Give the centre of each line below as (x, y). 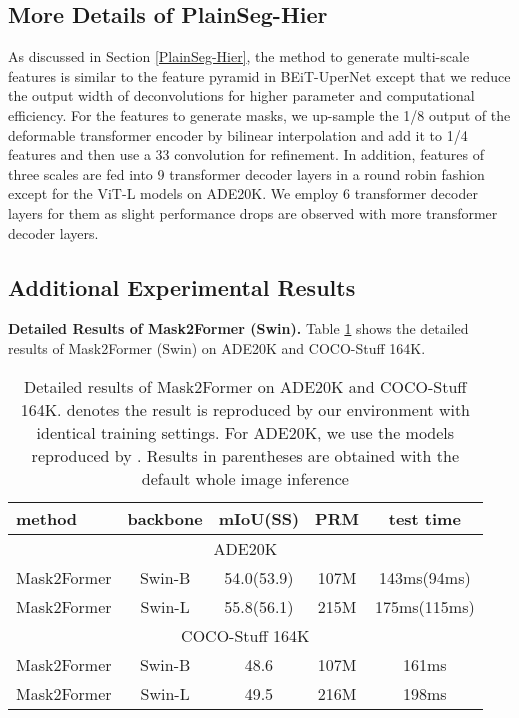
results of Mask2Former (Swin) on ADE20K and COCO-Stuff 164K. (217, 347)
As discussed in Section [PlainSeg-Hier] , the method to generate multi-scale (239, 56)
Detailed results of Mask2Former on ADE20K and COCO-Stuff (245, 386)
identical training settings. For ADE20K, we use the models (245, 432)
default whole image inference (245, 478)
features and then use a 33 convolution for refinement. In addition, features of (246, 154)
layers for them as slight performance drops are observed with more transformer (253, 212)
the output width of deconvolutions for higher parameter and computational (241, 95)
